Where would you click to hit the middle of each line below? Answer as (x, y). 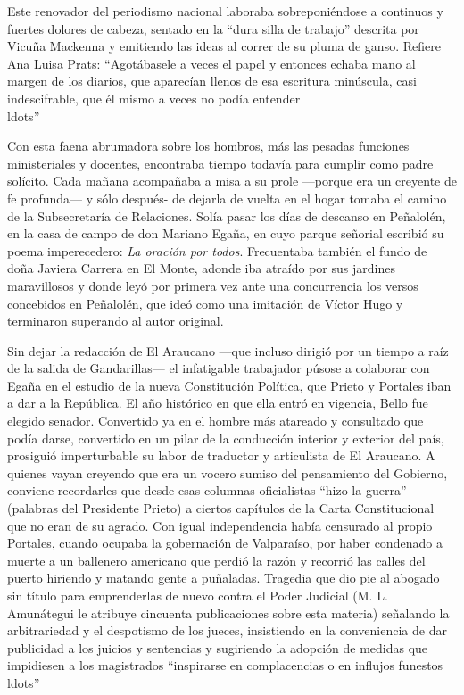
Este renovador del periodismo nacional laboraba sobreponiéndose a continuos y (225, 11)
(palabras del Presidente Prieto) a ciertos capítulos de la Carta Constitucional (221, 508)
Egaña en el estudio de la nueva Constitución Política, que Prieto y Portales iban (229, 385)
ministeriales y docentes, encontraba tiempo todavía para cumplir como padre (220, 163)
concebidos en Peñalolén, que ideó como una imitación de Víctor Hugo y (205, 303)
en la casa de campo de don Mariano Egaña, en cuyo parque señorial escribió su (226, 233)
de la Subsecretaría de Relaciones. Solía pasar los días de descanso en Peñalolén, (227, 215)
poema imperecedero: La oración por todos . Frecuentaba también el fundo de (217, 250)
